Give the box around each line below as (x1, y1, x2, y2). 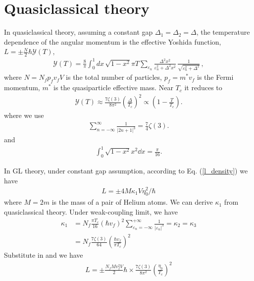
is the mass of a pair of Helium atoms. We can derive (51, 197, 213, 207)
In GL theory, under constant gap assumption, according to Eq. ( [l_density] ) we (4, 166, 248, 176)
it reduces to (184, 82, 222, 93)
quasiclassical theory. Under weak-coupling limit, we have (4, 206, 178, 217)
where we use (4, 110, 44, 120)
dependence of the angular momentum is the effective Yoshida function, (4, 36, 221, 47)
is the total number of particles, (66, 72, 162, 82)
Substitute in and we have (4, 250, 83, 260)
